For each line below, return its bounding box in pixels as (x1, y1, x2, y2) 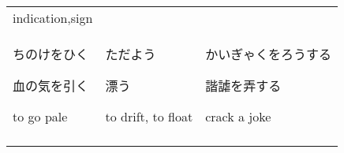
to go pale (13, 107, 68, 125)
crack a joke (205, 107, 271, 125)
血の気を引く (13, 76, 89, 95)
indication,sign (13, 9, 93, 27)
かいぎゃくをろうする (205, 45, 331, 63)
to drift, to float (105, 107, 193, 125)
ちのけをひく (13, 45, 89, 63)
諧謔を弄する (205, 76, 282, 95)
